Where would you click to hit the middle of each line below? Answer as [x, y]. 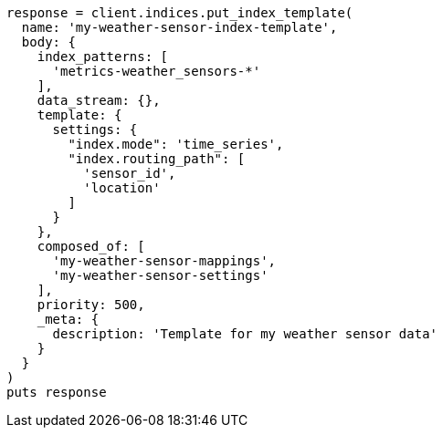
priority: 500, [91, 305]
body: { [48, 42]
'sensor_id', [130, 173]
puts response [57, 392]
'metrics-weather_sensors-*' [157, 71]
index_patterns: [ [103, 57]
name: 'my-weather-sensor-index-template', [179, 27]
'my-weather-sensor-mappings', [164, 261]
